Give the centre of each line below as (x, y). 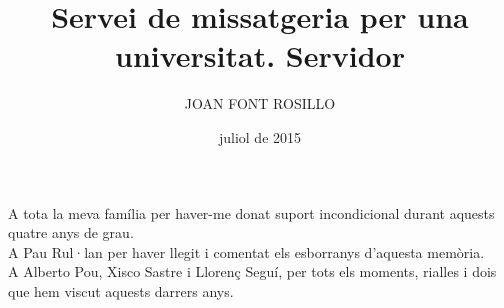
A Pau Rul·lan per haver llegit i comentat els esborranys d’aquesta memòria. (246, 251)
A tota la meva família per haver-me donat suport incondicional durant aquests (251, 212)
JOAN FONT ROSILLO (260, 103)
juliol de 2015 (260, 136)
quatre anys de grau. (71, 232)
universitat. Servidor (260, 55)
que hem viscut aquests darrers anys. (121, 290)
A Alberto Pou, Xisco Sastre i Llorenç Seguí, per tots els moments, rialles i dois (252, 271)
